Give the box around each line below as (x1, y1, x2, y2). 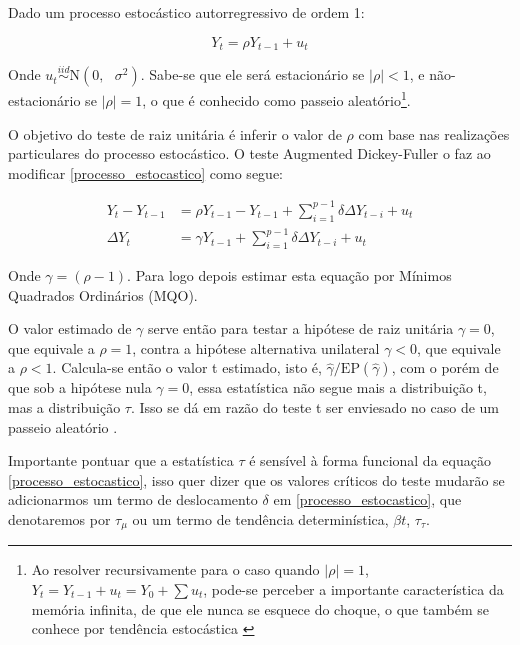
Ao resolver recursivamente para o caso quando (31, 559, 320, 580)
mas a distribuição (8, 396, 121, 417)
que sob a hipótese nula (8, 377, 152, 398)
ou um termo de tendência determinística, (132, 508, 389, 529)
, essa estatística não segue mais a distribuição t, (189, 377, 487, 398)
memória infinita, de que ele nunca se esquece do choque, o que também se (31, 598, 489, 619)
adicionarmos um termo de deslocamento (8, 489, 258, 510)
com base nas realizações (358, 123, 510, 144)
